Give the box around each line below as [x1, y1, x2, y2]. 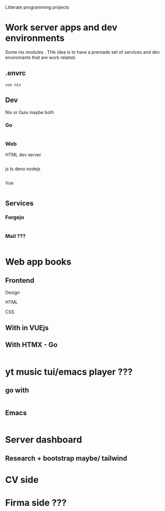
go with [5, 386, 29, 395]
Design [5, 290, 20, 296]
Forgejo [5, 214, 24, 221]
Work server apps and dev [5, 22, 118, 33]
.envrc [5, 69, 26, 77]
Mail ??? [5, 232, 26, 239]
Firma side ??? [5, 497, 67, 508]
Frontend [5, 276, 35, 285]
